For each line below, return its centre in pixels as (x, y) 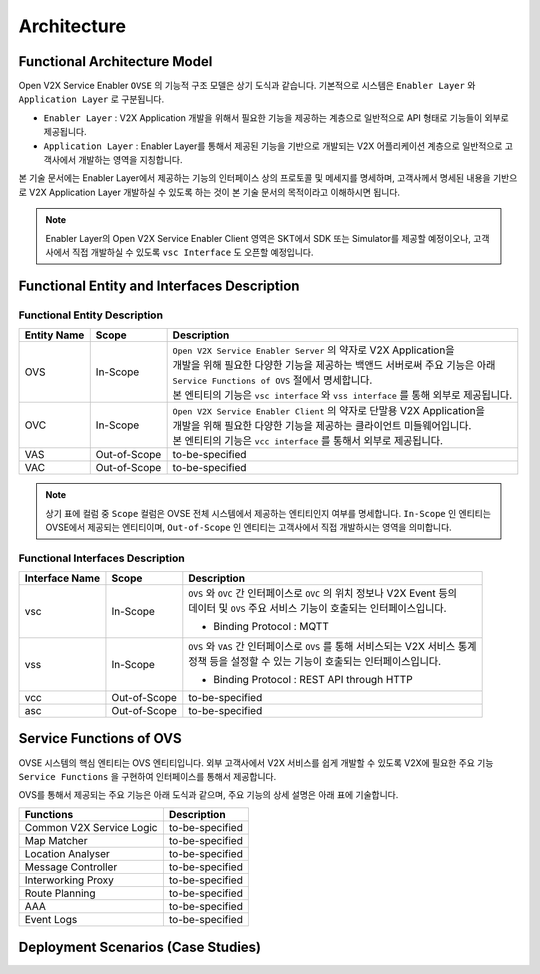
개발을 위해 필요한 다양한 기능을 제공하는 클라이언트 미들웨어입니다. (322, 426)
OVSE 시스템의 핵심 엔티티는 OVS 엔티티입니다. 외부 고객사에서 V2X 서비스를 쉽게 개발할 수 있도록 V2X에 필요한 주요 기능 (256, 762)
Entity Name (54, 335)
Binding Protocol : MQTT (271, 627)
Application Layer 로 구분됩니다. (91, 99)
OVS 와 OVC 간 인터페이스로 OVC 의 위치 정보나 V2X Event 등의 (322, 593)
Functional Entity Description (91, 315)
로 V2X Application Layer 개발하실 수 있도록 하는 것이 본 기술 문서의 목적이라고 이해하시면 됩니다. (209, 192)
